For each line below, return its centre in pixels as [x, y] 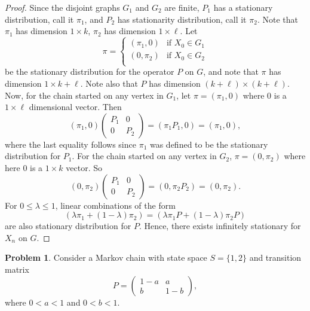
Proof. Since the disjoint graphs [62, 7]
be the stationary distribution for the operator [90, 71]
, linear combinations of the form [115, 205]
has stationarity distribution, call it [182, 19]
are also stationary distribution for [68, 226]
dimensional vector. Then [75, 107]
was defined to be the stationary [209, 144]
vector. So [84, 167]
